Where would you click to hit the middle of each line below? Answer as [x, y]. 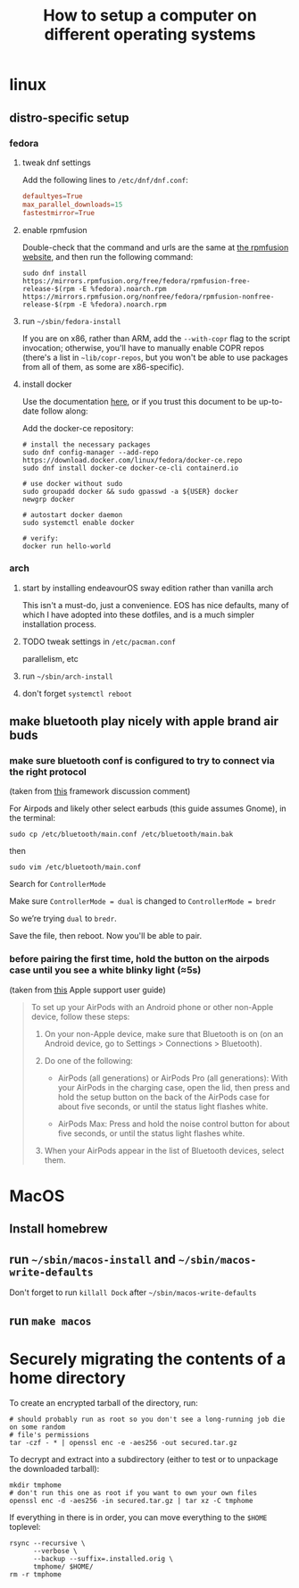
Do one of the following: [89, 1060]
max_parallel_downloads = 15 [72, 205]
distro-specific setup [69, 117]
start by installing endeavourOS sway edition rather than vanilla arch [148, 588]
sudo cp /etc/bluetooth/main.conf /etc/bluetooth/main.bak [121, 835]
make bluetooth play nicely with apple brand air [144, 721]
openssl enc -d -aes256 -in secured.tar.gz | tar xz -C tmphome [131, 1500]
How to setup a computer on [150, 16]
